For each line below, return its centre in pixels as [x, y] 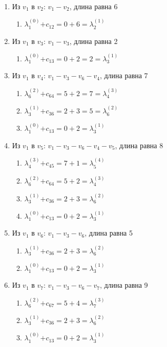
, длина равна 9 [124, 285]
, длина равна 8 [139, 145]
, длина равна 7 [124, 75]
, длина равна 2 [93, 41]
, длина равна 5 [109, 233]
